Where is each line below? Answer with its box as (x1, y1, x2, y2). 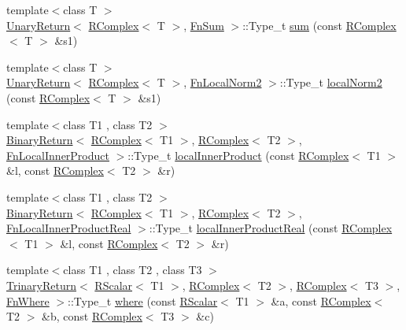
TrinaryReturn (6, 276, 77, 293)
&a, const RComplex (271, 292, 371, 309)
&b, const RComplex (42, 308, 142, 324)
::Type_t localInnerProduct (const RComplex (127, 146, 349, 163)
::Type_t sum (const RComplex (242, 17, 397, 33)
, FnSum (183, 17, 224, 33)
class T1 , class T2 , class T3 (63, 261, 202, 278)
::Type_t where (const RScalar (68, 292, 218, 309)
